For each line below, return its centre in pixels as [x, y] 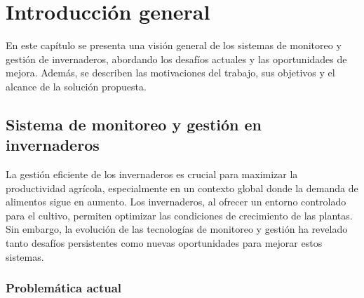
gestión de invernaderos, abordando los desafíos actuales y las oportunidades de [176, 59]
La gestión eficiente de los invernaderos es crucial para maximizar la [152, 174]
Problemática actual [64, 288]
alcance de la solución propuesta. [76, 86]
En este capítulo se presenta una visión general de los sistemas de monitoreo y [174, 45]
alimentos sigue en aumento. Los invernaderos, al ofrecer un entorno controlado [176, 202]
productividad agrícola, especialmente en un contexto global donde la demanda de [182, 188]
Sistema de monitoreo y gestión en [134, 124]
